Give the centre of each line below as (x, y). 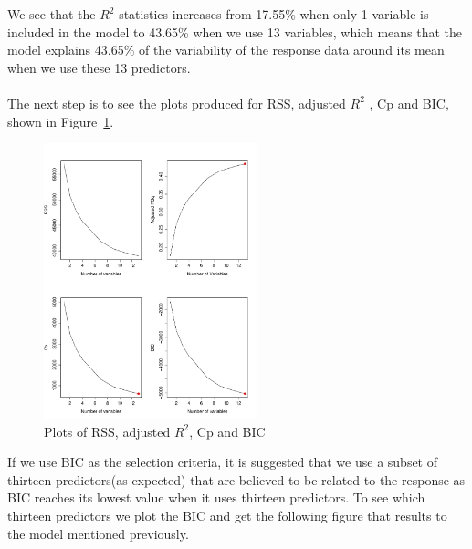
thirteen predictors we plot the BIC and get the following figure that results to (227, 515)
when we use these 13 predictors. (99, 67)
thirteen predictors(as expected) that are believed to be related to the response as (236, 479)
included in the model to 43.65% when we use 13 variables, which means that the (235, 31)
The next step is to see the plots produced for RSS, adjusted (177, 103)
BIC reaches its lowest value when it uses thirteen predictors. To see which (216, 497)
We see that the (52, 14)
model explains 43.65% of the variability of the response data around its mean (226, 50)
